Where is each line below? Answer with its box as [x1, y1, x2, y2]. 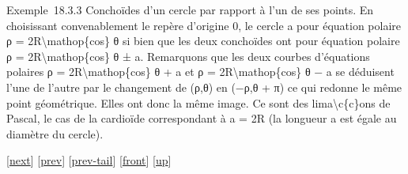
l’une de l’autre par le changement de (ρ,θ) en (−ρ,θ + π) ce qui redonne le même [6, 78, 402, 95]
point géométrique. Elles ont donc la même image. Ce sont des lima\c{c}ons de [6, 94, 391, 111]
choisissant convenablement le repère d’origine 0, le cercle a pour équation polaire [6, 17, 401, 33]
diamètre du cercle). [6, 125, 104, 142]
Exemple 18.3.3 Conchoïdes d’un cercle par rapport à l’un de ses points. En [6, 2, 374, 17]
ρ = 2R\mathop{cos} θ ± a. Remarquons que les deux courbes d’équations [6, 47, 370, 64]
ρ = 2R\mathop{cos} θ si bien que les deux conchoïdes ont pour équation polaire [6, 32, 400, 49]
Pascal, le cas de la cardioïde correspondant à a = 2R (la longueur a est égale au [6, 110, 397, 127]
